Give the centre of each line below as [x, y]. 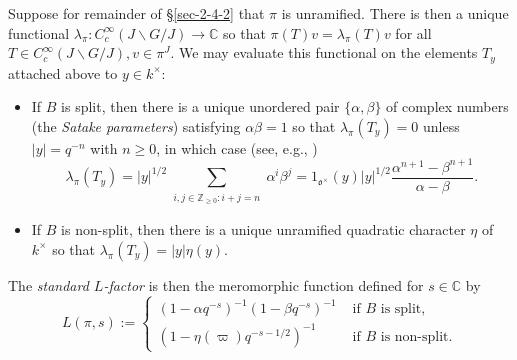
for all [413, 32]
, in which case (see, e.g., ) [237, 147]
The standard [48, 284]
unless [441, 125]
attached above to [63, 72]
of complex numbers [447, 106]
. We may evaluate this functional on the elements [324, 52]
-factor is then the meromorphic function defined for [263, 284]
